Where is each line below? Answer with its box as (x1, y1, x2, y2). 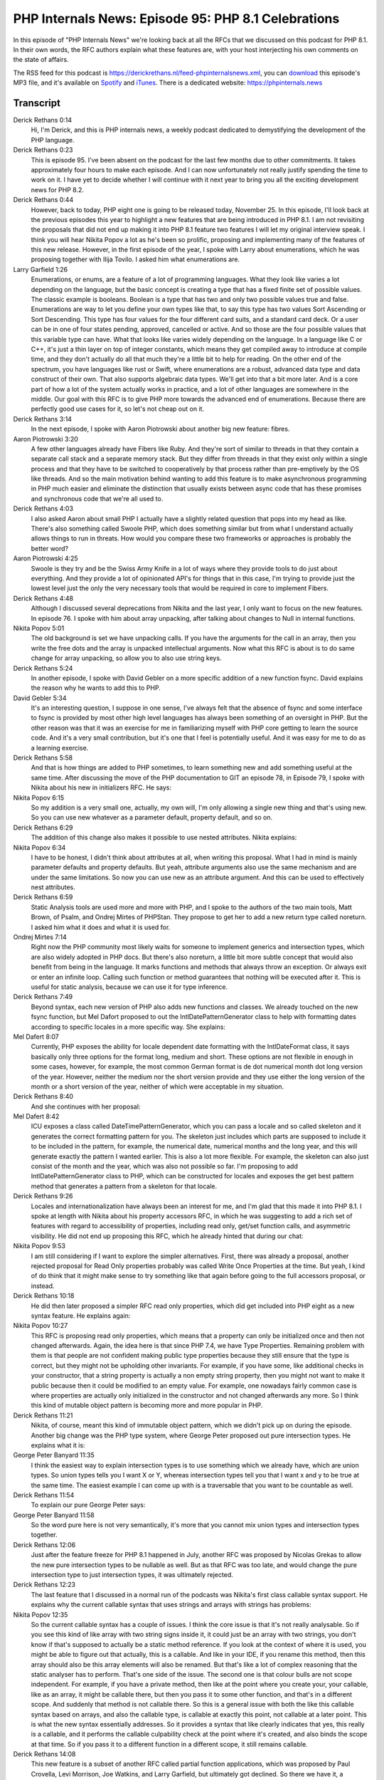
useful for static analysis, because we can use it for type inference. (31, 983, 228, 991)
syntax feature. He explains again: (31, 1311, 131, 1320)
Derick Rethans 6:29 (13, 823, 73, 832)
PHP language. (31, 135, 75, 144)
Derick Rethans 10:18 (13, 1292, 75, 1300)
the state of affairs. (13, 56, 69, 64)
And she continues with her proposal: (31, 1102, 141, 1111)
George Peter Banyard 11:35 (13, 1451, 95, 1460)
